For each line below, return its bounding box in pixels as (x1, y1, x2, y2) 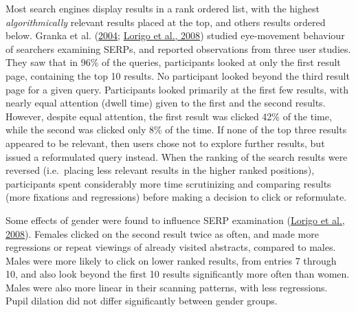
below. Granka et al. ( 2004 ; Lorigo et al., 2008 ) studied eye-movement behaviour (5, 28, 345, 43)
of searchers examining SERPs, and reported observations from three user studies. (5, 41, 351, 56)
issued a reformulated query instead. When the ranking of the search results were (5, 149, 348, 164)
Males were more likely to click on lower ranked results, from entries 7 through (5, 253, 337, 267)
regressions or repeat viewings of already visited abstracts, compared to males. (5, 240, 336, 254)
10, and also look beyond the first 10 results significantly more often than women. (5, 267, 350, 281)
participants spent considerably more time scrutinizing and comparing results (5, 176, 331, 190)
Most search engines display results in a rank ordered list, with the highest (5, 1, 320, 15)
